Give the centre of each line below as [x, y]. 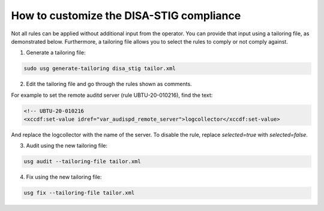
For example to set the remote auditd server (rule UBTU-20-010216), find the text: [112, 95]
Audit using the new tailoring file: [67, 146]
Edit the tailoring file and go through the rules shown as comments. [109, 84]
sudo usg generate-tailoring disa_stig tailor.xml [100, 68]
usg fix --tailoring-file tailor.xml [79, 193]
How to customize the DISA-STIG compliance [126, 16]
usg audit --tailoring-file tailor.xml [82, 162]
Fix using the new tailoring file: [64, 177]
